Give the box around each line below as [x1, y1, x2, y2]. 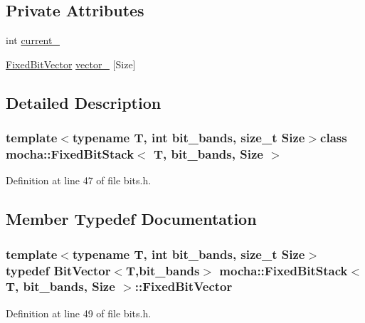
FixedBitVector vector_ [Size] [6, 56, 136, 71]
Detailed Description [6, 91, 162, 113]
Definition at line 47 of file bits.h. [6, 173, 152, 188]
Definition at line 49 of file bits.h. [6, 305, 152, 320]
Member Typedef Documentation [6, 208, 257, 230]
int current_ [6, 33, 60, 48]
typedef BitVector [6, 261, 111, 279]
